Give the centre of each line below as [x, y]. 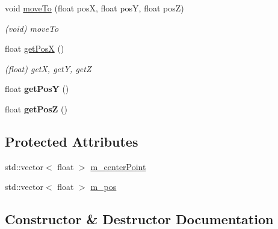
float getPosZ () [36, 108]
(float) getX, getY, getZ [48, 68]
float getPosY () [37, 89]
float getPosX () [35, 48]
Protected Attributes [72, 141]
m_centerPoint [118, 166]
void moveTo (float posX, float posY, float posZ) [94, 8]
